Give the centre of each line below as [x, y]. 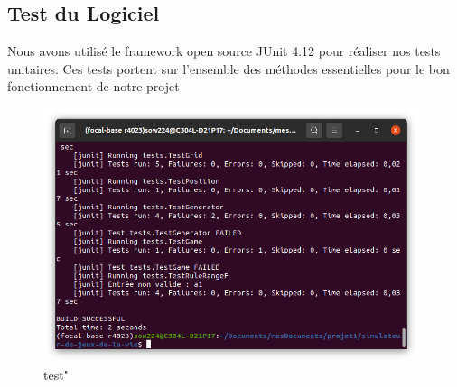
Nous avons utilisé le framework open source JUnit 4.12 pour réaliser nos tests [224, 51]
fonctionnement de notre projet [93, 86]
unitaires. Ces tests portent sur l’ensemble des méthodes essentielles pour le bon [228, 68]
